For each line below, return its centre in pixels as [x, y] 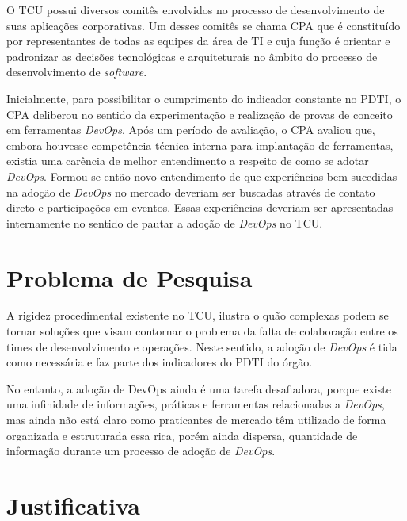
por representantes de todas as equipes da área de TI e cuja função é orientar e [198, 41]
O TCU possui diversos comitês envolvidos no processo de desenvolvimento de [196, 10]
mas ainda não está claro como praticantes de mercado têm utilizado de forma [196, 419]
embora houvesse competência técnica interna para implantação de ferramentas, [200, 145]
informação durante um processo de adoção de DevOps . [141, 451]
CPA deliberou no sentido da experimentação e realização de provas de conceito [200, 114]
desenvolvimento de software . [77, 72]
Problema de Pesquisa [129, 277]
